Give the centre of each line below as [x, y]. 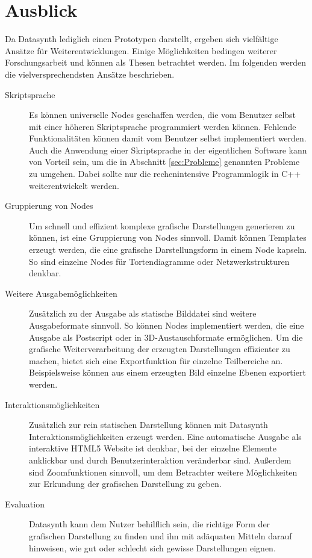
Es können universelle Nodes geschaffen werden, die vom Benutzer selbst [163, 115]
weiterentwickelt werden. [74, 185]
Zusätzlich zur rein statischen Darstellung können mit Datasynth [148, 425]
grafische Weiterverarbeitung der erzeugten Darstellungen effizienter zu [160, 349]
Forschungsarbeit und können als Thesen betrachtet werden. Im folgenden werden [156, 62]
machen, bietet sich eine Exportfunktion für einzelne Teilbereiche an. [156, 360]
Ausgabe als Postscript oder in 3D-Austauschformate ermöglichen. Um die [166, 337]
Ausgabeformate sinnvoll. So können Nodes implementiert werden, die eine [167, 325]
